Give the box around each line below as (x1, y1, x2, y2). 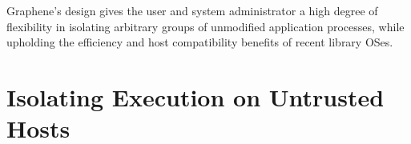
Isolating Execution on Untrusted (6, 80, 385, 113)
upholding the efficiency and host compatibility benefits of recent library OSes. (6, 34, 393, 50)
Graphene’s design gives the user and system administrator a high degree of (6, 2, 378, 18)
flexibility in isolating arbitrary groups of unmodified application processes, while (6, 18, 405, 34)
